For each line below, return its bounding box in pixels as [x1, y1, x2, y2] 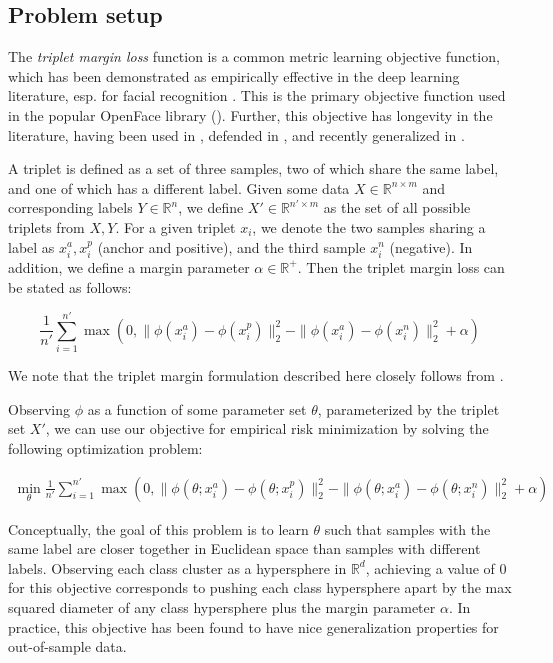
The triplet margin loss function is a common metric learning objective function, [8, 46, 500, 67]
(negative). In [389, 236, 473, 257]
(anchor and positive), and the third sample [97, 236, 366, 257]
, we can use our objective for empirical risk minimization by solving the [45, 418, 489, 439]
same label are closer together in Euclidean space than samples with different [8, 538, 481, 559]
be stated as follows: [8, 276, 132, 297]
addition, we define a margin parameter [8, 256, 250, 277]
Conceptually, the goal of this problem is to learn [8, 518, 309, 539]
